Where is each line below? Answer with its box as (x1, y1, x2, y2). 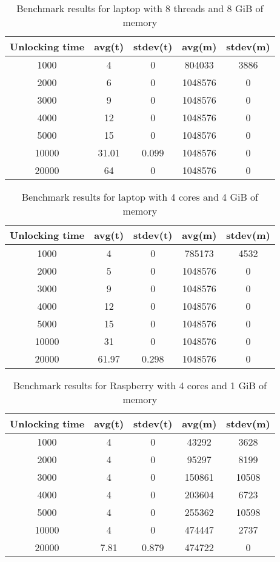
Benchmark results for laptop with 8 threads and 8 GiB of (16, 1, 264, 15)
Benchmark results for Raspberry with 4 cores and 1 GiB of (13, 378, 267, 392)
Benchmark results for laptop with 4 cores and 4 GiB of (21, 190, 259, 204)
